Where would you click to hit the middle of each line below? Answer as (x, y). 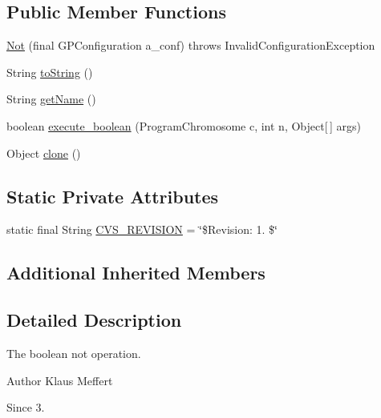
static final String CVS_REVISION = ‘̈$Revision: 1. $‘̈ (142, 229)
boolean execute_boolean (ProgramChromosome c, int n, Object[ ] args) (184, 125)
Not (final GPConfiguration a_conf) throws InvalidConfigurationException (191, 45)
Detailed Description (94, 320)
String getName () (51, 99)
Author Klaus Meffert (60, 380)
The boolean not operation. (74, 353)
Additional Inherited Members (136, 273)
